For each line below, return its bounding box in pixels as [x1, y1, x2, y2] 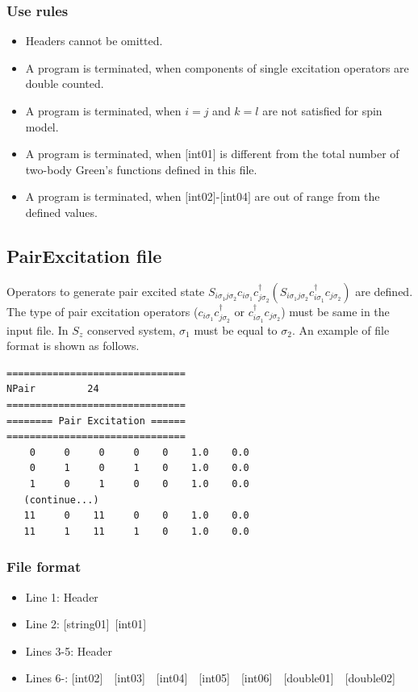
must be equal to [194, 321, 278, 338]
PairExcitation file [6, 243, 162, 268]
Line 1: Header [25, 588, 98, 605]
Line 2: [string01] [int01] [25, 615, 147, 632]
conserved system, [86, 321, 176, 338]
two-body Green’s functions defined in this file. [25, 160, 257, 177]
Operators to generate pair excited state [6, 282, 205, 299]
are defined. [355, 282, 413, 299]
